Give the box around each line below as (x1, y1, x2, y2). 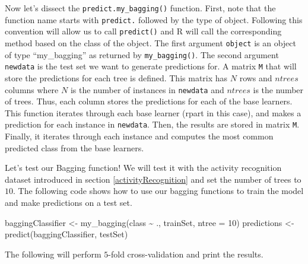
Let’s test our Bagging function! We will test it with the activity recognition (5, 161, 282, 174)
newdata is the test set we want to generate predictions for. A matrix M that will (5, 60, 297, 72)
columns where (5, 83, 59, 96)
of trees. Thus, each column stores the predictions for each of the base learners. (5, 95, 293, 107)
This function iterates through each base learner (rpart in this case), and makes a (5, 106, 301, 119)
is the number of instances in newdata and (70, 83, 224, 96)
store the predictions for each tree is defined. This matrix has (5, 71, 228, 84)
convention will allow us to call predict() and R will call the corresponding (5, 25, 282, 37)
